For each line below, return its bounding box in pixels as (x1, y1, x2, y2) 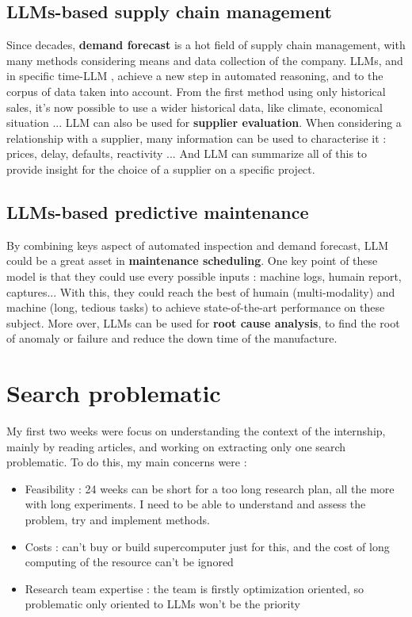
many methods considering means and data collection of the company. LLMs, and (6, 52, 403, 68)
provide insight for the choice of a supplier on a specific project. (6, 160, 315, 177)
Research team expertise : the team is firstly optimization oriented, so (25, 580, 364, 596)
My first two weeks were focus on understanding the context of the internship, (6, 423, 386, 439)
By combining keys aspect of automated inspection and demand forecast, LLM (6, 236, 388, 253)
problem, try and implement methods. (25, 512, 210, 527)
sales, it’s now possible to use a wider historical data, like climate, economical (6, 98, 383, 115)
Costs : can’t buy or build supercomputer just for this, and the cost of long (25, 538, 390, 554)
